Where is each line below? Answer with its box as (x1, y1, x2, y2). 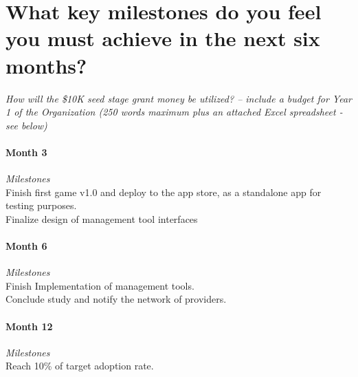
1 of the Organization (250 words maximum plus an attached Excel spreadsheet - (5, 105, 343, 119)
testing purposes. (5, 198, 77, 213)
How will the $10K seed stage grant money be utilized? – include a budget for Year (5, 91, 352, 105)
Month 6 (5, 239, 47, 253)
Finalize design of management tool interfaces (5, 211, 198, 226)
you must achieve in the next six (5, 24, 320, 52)
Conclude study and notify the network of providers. (5, 292, 227, 306)
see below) (5, 118, 47, 132)
